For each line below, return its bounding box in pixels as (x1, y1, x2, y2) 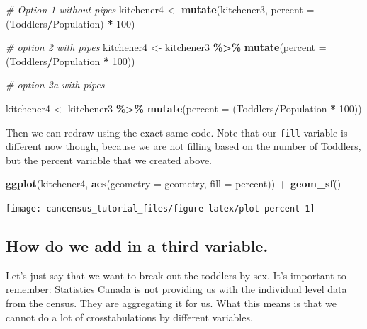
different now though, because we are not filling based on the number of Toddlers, (6, 139, 361, 154)
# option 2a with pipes (6, 77, 105, 92)
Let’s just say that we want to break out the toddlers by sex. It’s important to (6, 267, 346, 282)
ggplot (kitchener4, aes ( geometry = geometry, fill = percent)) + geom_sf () (6, 176, 341, 191)
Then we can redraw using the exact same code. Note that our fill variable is (6, 125, 348, 139)
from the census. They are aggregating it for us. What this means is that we (6, 296, 337, 311)
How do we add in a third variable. (6, 235, 269, 257)
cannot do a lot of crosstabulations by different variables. (6, 309, 253, 324)
